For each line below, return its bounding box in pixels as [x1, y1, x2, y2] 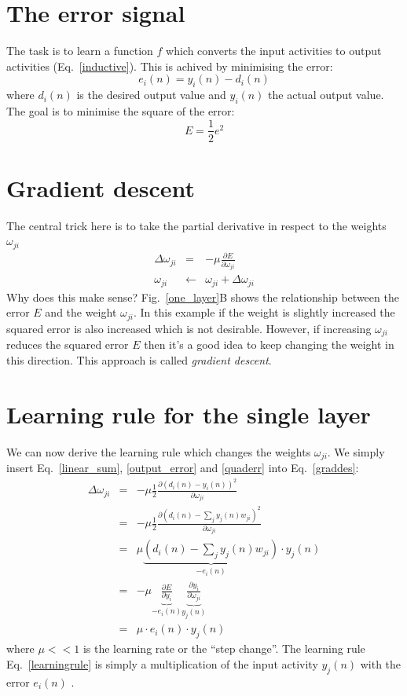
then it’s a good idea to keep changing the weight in [144, 336, 394, 353]
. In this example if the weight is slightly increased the [133, 304, 395, 321]
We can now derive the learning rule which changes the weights [6, 443, 311, 460]
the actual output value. [268, 86, 384, 103]
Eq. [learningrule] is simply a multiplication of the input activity [6, 655, 318, 672]
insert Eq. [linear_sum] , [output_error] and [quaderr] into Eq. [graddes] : [6, 459, 359, 475]
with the [360, 655, 401, 672]
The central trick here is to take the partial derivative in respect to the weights [6, 217, 387, 233]
